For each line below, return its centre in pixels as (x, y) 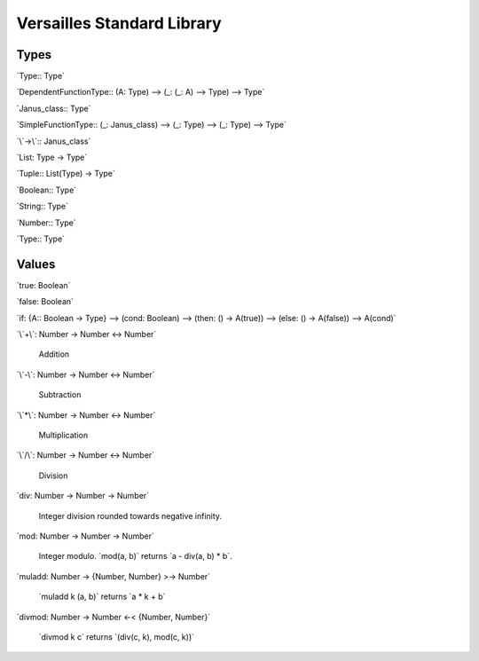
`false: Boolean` (45, 302)
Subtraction (60, 395)
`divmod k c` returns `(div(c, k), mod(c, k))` (117, 637)
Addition (54, 354)
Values (36, 264)
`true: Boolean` (43, 285)
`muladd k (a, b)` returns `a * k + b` (102, 597)
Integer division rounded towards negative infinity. (130, 515)
